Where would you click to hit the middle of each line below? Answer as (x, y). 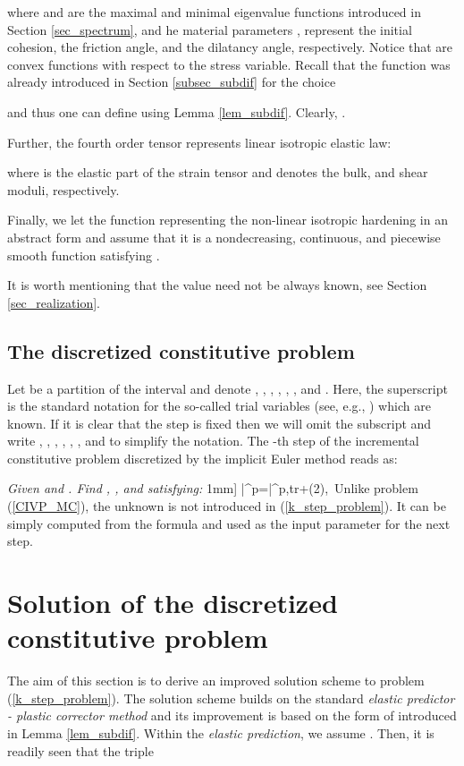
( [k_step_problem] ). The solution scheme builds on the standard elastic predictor (231, 698)
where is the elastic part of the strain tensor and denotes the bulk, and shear (218, 172)
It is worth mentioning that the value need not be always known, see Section (217, 285)
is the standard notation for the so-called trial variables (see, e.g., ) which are (219, 406)
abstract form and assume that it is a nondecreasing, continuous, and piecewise (224, 237)
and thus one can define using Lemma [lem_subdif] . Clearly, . (177, 111)
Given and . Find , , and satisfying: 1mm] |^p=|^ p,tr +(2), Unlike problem (213, 488)
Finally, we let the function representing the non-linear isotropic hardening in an (228, 220)
